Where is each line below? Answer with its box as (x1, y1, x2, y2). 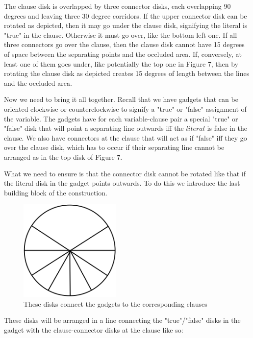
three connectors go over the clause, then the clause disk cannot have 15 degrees (4, 39, 245, 49)
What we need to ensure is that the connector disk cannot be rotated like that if (4, 168, 246, 178)
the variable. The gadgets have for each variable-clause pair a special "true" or (4, 113, 238, 123)
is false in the (207, 123, 248, 133)
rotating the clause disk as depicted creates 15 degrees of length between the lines (4, 68, 250, 78)
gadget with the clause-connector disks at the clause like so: (4, 325, 183, 335)
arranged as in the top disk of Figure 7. (4, 151, 123, 162)
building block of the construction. (4, 187, 107, 197)
